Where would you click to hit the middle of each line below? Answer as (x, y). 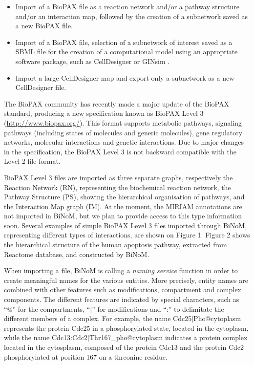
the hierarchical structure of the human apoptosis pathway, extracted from (116, 245)
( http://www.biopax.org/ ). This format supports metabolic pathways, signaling (123, 122)
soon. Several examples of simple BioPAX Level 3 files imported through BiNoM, (126, 225)
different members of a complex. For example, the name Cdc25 (98, 318)
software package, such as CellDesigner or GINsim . (93, 61)
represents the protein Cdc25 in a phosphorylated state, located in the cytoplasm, (126, 328)
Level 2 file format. (32, 161)
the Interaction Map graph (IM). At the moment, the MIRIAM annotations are (123, 206)
